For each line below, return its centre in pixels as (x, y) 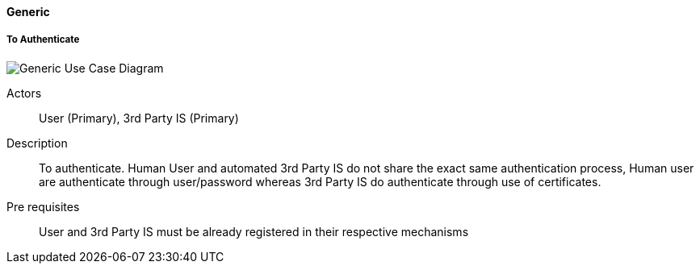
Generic (28, 12)
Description (37, 143)
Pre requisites (43, 206)
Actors (24, 93)
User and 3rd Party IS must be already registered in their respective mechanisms (254, 231)
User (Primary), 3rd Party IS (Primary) (139, 118)
